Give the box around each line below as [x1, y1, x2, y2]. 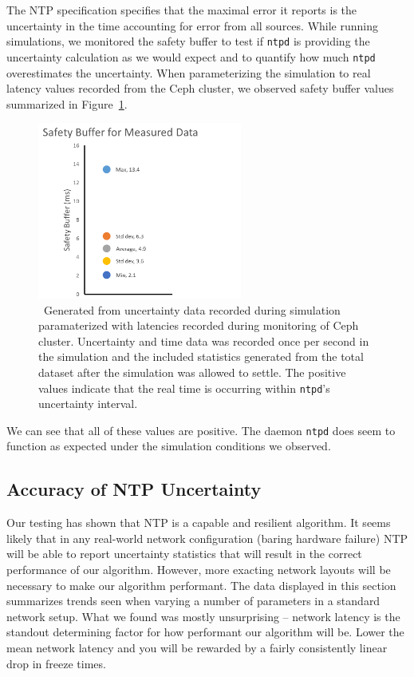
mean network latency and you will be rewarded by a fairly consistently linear [6, 639, 388, 655]
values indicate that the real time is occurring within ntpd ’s [38, 379, 330, 396]
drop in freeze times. [6, 655, 106, 671]
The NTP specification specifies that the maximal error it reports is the [6, 2, 357, 18]
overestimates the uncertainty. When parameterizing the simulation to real [6, 64, 371, 81]
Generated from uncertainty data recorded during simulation [43, 301, 341, 318]
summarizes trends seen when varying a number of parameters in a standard [6, 592, 380, 609]
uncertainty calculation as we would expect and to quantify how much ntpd [6, 48, 376, 65]
